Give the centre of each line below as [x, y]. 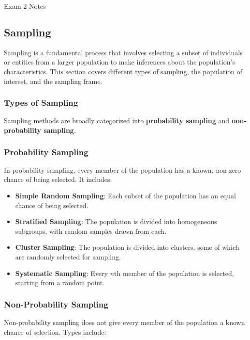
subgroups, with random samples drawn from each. [91, 231]
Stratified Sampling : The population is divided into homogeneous [116, 221]
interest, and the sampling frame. [53, 81]
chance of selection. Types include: [55, 332]
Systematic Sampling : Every [61, 273]
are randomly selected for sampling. [68, 256]
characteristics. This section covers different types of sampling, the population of [123, 71]
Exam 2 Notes [25, 6]
